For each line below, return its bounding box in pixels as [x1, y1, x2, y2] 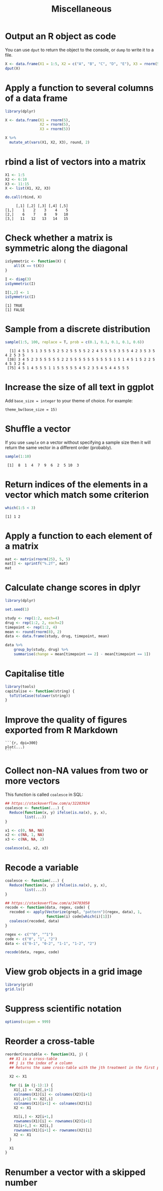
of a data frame [5, 92, 68, 104]
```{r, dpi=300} [5, 740, 38, 745]
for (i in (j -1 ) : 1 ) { [9, 1083, 53, 1088]
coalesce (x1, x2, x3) [5, 846, 49, 851]
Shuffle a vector [5, 423, 71, 434]
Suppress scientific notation [5, 1003, 122, 1014]
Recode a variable [5, 862, 79, 873]
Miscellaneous [51, 3, 112, 15]
